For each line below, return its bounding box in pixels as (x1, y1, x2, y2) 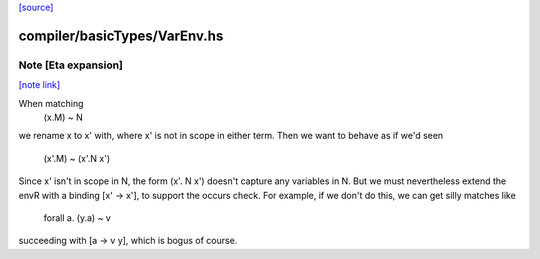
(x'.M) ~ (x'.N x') (43, 152, 110, 164)
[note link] (18, 79, 61, 91)
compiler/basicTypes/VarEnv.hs (18, 27, 224, 44)
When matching (18, 97, 84, 109)
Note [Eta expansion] (18, 58, 124, 72)
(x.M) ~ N (43, 111, 84, 123)
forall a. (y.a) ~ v (43, 211, 112, 224)
